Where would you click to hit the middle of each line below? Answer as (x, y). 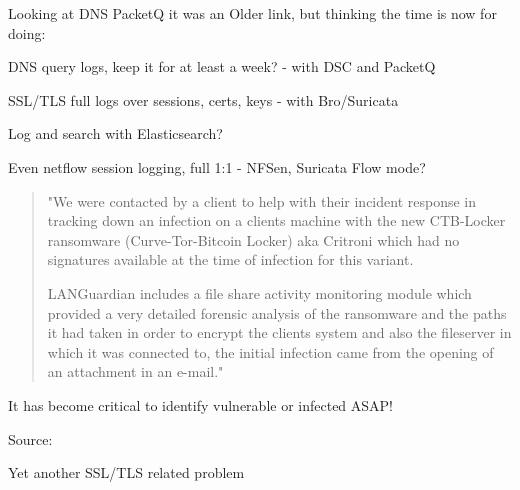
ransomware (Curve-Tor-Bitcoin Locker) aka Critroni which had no (253, 239)
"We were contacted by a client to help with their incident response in (261, 200)
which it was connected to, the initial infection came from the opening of (270, 351)
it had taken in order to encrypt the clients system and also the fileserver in (279, 332)
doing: (27, 32)
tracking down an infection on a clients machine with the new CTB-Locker (276, 220)
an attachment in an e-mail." (135, 371)
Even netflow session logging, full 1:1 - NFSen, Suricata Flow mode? (217, 166)
